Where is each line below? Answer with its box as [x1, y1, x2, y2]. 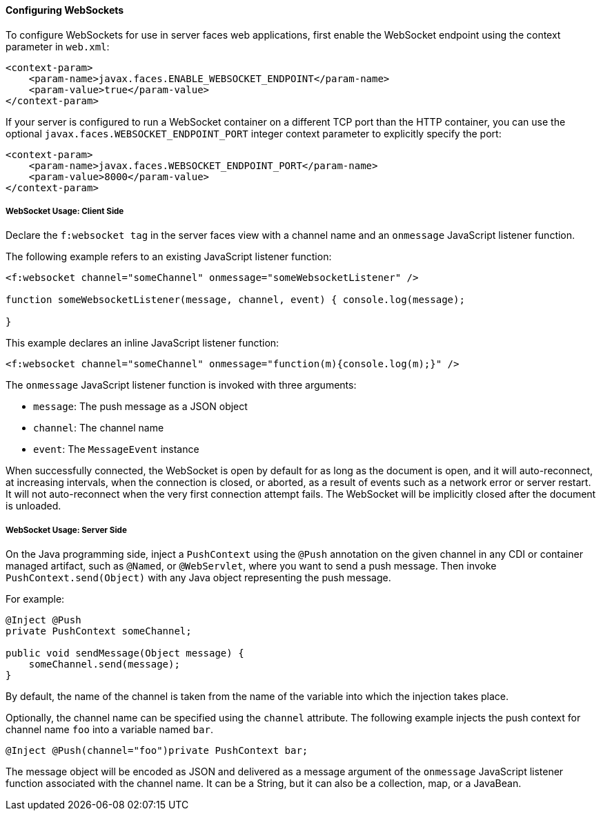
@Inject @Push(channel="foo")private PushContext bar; [6, 745, 308, 757]
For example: [6, 593, 65, 605]
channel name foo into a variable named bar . [6, 723, 213, 736]
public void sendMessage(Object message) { [6, 648, 244, 659]
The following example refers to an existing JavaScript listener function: [6, 251, 332, 263]
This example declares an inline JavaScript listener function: [6, 337, 279, 349]
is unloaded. [6, 500, 61, 512]
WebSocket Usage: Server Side [6, 525, 127, 535]
